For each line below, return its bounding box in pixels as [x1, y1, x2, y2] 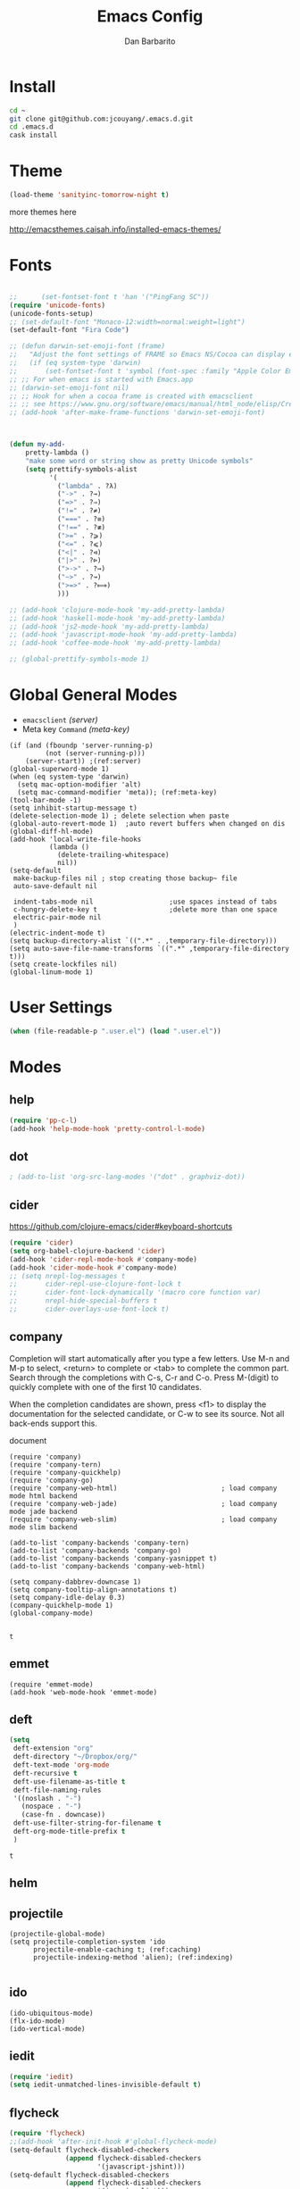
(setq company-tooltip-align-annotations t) [9, 1585, 178, 1594]
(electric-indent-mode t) [9, 928, 105, 937]
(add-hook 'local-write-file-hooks [9, 835, 142, 844]
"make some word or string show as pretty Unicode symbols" [25, 456, 254, 465]
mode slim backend [9, 1522, 78, 1532]
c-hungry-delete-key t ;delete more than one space [12, 905, 278, 914]
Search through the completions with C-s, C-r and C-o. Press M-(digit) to [9, 1372, 279, 1383]
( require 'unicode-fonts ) [9, 301, 105, 310]
